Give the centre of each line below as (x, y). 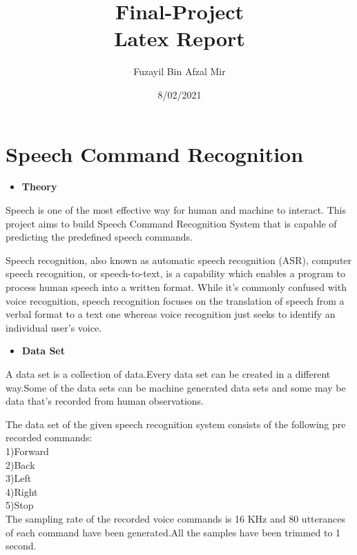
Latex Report (180, 38)
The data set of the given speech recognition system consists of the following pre (176, 424)
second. (21, 546)
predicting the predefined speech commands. (99, 237)
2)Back (20, 464)
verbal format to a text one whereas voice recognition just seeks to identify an (171, 314)
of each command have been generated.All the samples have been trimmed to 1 (173, 532)
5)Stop (20, 505)
